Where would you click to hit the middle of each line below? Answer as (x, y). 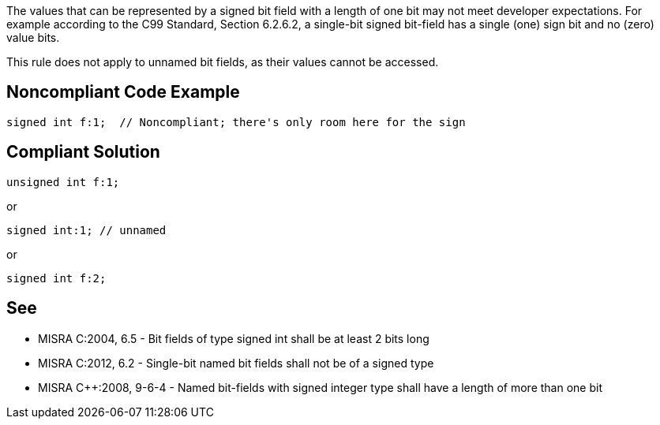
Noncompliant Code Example (123, 92)
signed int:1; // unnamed (86, 230)
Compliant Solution (83, 152)
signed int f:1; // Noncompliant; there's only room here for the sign (236, 122)
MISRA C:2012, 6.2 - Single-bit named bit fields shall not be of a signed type (236, 363)
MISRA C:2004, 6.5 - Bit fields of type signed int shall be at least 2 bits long (234, 338)
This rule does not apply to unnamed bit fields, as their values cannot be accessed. (223, 62)
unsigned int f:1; (63, 182)
